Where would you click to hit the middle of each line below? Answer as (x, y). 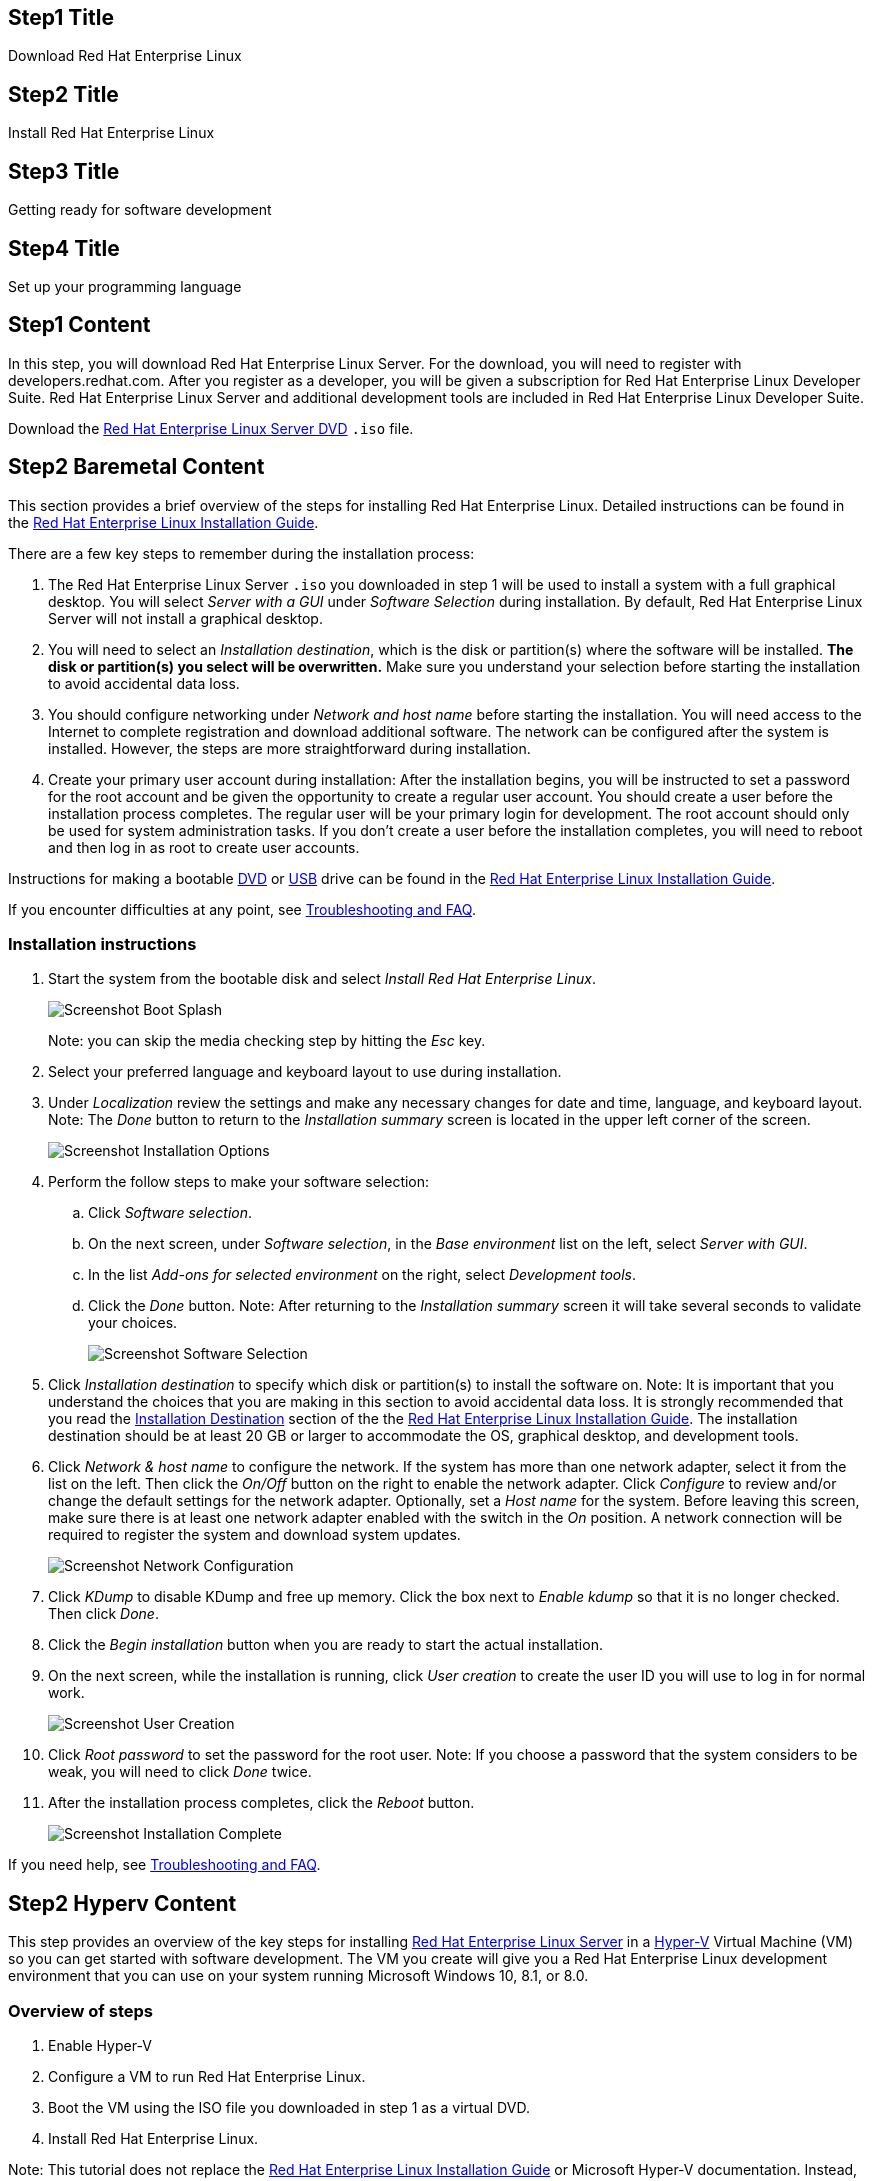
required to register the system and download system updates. (254, 1535)
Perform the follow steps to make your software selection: (239, 1182)
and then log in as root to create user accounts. (204, 847)
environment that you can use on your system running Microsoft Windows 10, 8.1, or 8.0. (298, 1976)
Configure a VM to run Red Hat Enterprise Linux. (207, 2076)
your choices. (133, 1323)
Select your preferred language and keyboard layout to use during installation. (305, 1072)
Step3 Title (64, 171)
